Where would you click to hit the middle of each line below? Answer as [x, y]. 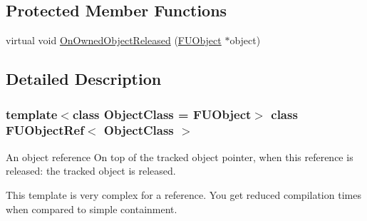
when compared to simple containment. [92, 209]
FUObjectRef [45, 130]
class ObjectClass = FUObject [162, 114]
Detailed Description [84, 79]
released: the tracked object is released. [91, 171]
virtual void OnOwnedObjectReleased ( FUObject [114, 40]
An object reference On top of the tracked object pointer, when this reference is [180, 156]
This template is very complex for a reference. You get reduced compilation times [183, 194]
